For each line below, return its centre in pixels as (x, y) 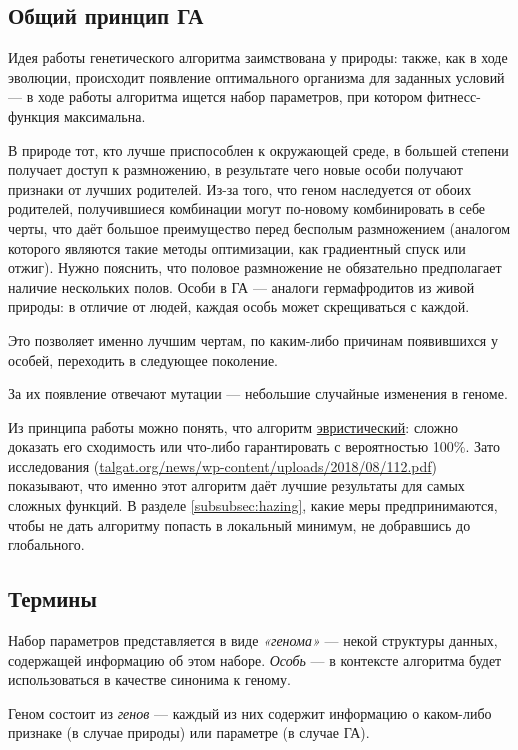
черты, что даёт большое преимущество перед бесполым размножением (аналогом (259, 227)
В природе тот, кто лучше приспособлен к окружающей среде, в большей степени (258, 149)
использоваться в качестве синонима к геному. (149, 679)
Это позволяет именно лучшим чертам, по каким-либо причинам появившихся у (253, 339)
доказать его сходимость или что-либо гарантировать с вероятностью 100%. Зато (254, 446)
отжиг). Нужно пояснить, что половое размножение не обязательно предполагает (255, 267)
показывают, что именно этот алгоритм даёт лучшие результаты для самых (236, 485)
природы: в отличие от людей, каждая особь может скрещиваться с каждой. (239, 306)
